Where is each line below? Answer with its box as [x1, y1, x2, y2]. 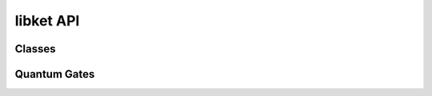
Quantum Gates [14, 67, 95, 81]
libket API [14, 12, 80, 29]
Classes [14, 42, 56, 56]
